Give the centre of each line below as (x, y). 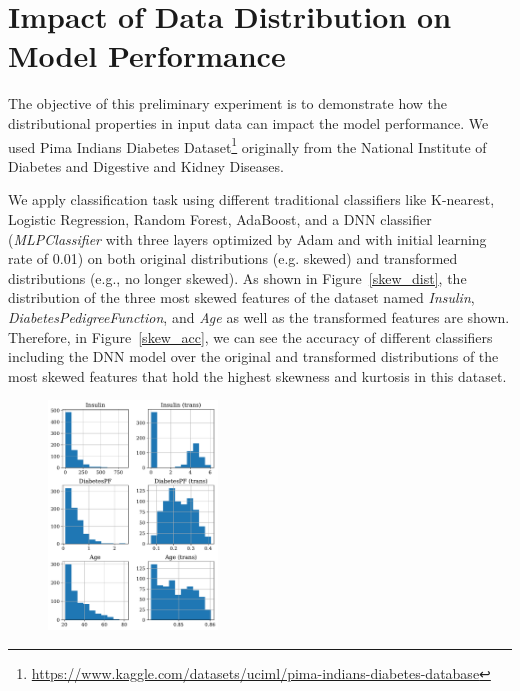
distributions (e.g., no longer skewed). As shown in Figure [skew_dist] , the (237, 277)
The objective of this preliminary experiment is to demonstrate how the (228, 103)
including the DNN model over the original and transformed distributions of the (253, 356)
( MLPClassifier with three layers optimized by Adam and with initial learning (247, 238)
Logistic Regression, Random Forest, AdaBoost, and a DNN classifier (220, 218)
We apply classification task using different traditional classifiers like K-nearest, (251, 199)
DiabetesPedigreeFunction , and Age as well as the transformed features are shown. (259, 316)
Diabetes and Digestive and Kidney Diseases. (146, 165)
